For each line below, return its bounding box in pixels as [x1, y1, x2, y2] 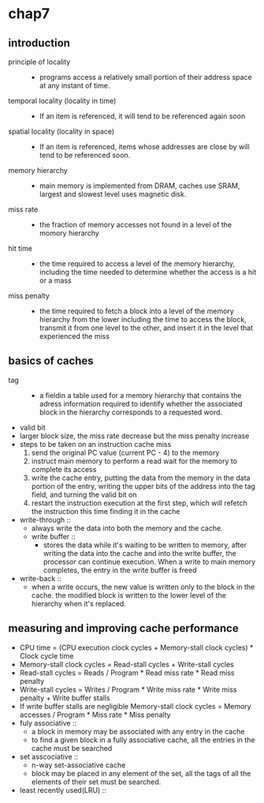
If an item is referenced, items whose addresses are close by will [39, 142, 250, 151]
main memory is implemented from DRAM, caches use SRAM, [39, 181, 240, 190]
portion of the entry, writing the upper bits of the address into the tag [31, 481, 256, 490]
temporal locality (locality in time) [8, 96, 117, 105]
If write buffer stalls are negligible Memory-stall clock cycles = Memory [19, 701, 251, 711]
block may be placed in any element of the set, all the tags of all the [31, 768, 251, 778]
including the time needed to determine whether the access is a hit [39, 268, 257, 276]
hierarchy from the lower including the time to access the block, [39, 315, 247, 324]
